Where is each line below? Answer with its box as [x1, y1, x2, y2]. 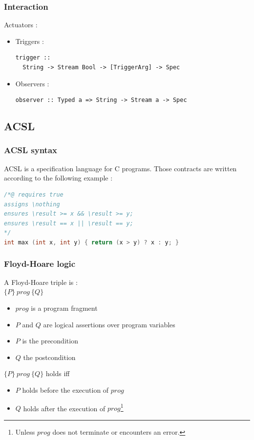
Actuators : [4, 20, 38, 30]
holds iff [45, 368, 70, 379]
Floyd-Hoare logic [4, 258, 76, 270]
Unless [15, 426, 35, 437]
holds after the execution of [23, 403, 106, 413]
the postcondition [23, 352, 76, 362]
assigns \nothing [4, 200, 60, 208]
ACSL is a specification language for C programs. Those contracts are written [4, 163, 237, 173]
